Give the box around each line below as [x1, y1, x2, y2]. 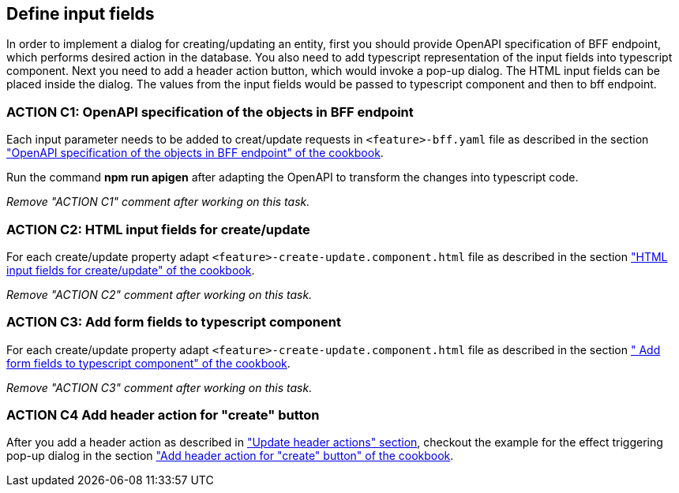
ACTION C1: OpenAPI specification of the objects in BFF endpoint [6, 103, 414, 120]
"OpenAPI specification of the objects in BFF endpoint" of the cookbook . [6, 146, 384, 160]
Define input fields [6, 4, 155, 24]
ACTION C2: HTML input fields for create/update [6, 221, 310, 237]
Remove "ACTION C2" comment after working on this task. [6, 287, 313, 301]
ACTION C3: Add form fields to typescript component [6, 314, 341, 331]
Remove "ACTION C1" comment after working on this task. [6, 195, 310, 209]
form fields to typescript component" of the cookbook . [6, 356, 291, 370]
